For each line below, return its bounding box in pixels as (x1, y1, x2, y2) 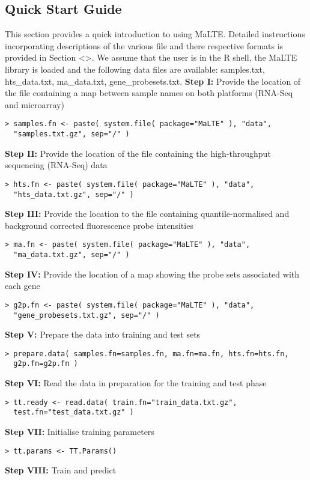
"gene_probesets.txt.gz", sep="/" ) (13, 311, 160, 320)
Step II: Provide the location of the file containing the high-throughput (5, 147, 271, 159)
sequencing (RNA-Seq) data (5, 159, 108, 171)
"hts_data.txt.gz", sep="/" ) (13, 190, 134, 199)
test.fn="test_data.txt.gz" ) (13, 408, 134, 417)
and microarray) (5, 98, 64, 111)
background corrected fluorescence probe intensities (5, 219, 193, 231)
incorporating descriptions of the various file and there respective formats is (5, 39, 284, 52)
